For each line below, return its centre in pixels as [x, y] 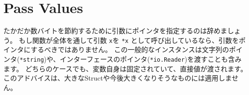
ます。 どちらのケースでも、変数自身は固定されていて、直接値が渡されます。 [125, 68]
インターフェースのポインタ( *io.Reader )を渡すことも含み [151, 59]
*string [32, 60]
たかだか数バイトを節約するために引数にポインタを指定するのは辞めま [115, 31]
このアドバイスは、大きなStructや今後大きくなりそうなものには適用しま [118, 78]
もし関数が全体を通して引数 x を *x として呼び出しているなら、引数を [129, 40]
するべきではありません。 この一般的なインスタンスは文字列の [130, 49]
